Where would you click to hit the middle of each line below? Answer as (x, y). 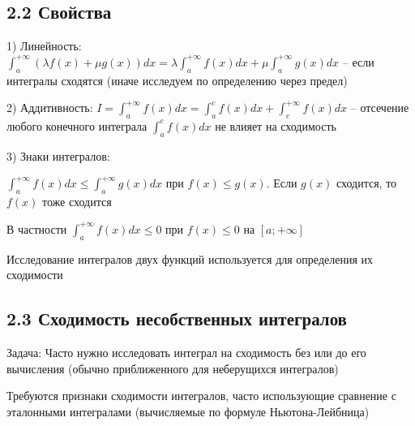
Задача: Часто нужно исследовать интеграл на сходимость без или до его (186, 352)
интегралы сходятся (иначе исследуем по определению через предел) (177, 80)
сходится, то (366, 183)
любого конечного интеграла (77, 125)
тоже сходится (77, 202)
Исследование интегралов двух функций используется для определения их (190, 258)
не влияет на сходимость (276, 125)
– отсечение (380, 108)
